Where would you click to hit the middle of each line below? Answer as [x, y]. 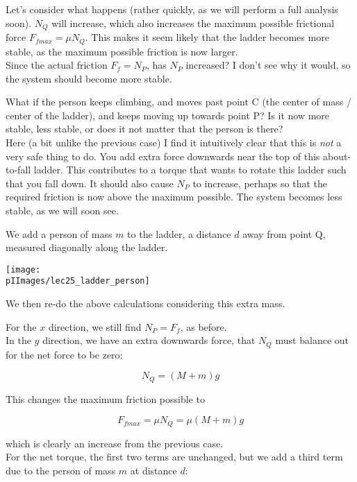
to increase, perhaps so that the [260, 183]
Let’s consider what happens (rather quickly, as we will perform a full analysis [172, 9]
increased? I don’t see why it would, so [268, 65]
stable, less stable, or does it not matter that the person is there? [144, 129]
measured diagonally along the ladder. [87, 247]
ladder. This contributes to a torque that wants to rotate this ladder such [190, 170]
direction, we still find [95, 326]
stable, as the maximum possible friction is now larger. [122, 51]
